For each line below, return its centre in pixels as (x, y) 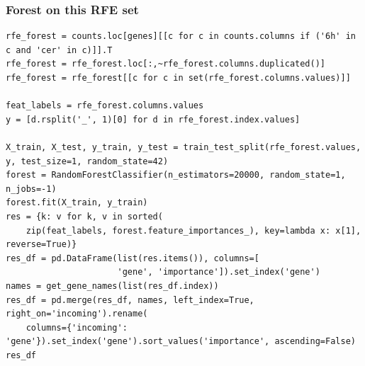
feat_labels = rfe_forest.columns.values (105, 106)
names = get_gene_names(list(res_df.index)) (112, 286)
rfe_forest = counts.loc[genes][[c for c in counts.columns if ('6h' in (181, 36)
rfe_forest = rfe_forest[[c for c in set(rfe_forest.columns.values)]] (178, 78)
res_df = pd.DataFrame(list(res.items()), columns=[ (133, 258)
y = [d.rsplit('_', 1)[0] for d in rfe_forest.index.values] (153, 119)
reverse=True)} (41, 245)
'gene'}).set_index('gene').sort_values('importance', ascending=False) (181, 342)
